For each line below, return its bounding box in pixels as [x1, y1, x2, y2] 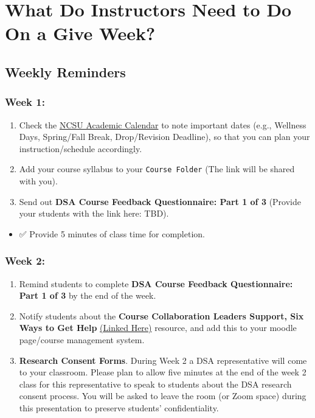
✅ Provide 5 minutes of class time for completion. [19, 227, 205, 240]
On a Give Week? [5, 21, 156, 46]
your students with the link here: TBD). [19, 207, 169, 220]
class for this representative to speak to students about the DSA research [19, 377, 292, 390]
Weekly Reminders [5, 62, 126, 81]
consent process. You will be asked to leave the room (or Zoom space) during [19, 389, 306, 402]
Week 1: [5, 94, 45, 110]
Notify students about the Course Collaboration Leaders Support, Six [19, 309, 304, 322]
